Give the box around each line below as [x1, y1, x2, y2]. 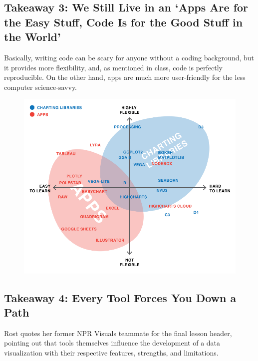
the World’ [4, 29, 61, 44]
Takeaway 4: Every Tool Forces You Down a [4, 290, 237, 305]
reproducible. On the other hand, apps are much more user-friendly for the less [4, 72, 246, 82]
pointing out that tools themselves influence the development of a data [4, 338, 221, 348]
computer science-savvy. [4, 81, 77, 92]
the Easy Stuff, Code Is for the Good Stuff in [4, 14, 243, 29]
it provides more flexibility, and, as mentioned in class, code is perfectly [4, 62, 223, 72]
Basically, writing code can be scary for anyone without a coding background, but [4, 52, 255, 62]
